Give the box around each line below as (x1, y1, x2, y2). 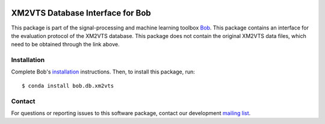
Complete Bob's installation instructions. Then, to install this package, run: (11, 68, 195, 75)
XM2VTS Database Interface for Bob (11, 8, 152, 18)
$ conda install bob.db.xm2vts (22, 82, 114, 89)
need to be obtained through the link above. (11, 41, 120, 48)
